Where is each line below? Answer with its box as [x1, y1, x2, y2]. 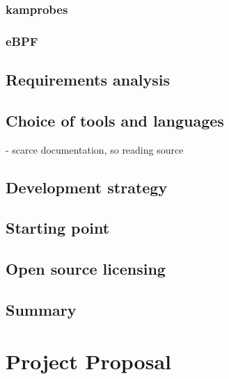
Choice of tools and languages [6, 109, 224, 131]
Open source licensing [6, 258, 166, 280]
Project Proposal [6, 346, 171, 375]
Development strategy [6, 176, 168, 197]
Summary [6, 299, 77, 320]
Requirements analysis [6, 69, 171, 90]
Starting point [6, 217, 110, 239]
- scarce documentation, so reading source [6, 142, 184, 156]
